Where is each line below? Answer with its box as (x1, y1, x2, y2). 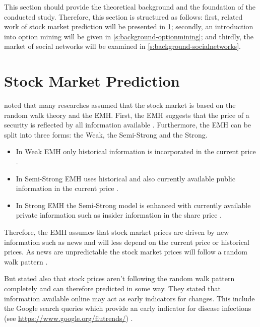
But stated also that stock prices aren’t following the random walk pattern (4, 273, 235, 284)
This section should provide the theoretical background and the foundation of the (4, 2, 255, 12)
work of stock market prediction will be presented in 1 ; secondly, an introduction (4, 21, 253, 32)
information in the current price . (16, 183, 118, 193)
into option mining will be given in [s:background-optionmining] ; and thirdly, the (4, 31, 253, 41)
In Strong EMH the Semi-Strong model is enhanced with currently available (16, 200, 251, 210)
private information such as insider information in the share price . (16, 210, 222, 220)
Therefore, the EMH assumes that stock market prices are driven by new (4, 227, 229, 237)
